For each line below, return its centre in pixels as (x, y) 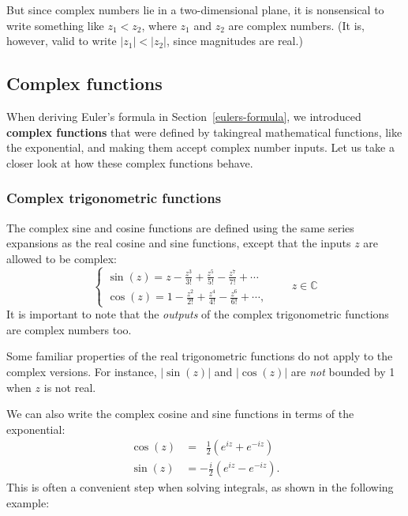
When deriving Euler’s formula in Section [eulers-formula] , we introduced (184, 116)
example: (28, 503)
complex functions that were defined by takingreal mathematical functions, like (204, 132)
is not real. (70, 387)
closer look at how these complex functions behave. (130, 162)
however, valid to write (62, 41)
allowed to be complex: (62, 258)
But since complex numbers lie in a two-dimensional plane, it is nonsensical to (195, 9)
